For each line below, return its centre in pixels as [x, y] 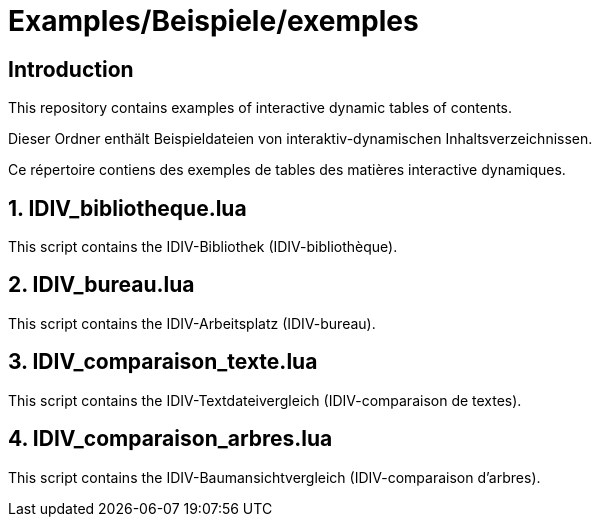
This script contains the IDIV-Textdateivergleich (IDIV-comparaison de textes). [265, 400]
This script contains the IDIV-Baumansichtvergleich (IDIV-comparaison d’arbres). [274, 477]
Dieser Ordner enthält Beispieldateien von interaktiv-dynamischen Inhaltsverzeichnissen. [300, 139]
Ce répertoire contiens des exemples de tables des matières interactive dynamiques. [287, 170]
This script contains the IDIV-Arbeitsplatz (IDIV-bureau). [192, 323]
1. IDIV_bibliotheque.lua [127, 208]
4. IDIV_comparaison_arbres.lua [170, 439]
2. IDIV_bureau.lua [101, 285]
